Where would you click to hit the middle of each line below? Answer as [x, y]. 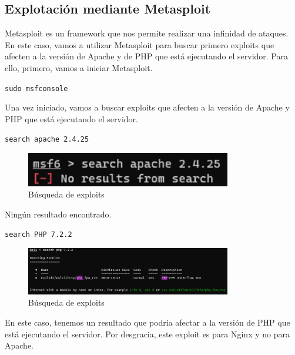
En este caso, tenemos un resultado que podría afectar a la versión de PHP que [147, 322]
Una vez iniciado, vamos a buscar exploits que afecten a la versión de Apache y [147, 107]
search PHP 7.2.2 [38, 235]
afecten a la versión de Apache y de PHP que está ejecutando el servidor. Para [146, 56]
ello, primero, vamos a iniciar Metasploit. [79, 67]
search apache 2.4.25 [47, 140]
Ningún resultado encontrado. [58, 214]
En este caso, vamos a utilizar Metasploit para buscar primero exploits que [140, 44]
